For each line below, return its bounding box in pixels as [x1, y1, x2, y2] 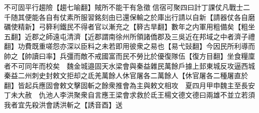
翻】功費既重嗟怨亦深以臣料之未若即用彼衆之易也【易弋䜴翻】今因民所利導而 [4, 41, 255, 51]
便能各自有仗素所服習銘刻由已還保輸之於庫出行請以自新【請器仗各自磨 [24, 11, 255, 22]
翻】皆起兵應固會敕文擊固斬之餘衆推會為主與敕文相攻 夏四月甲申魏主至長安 [4, 80, 255, 90]
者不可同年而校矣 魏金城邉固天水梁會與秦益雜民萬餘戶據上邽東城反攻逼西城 [4, 60, 255, 71]
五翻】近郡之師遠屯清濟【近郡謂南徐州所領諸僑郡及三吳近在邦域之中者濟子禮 [4, 31, 255, 41]
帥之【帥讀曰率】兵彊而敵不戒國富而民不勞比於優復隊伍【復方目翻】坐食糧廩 [4, 50, 255, 61]
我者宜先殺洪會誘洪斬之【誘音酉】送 [4, 99, 123, 110]
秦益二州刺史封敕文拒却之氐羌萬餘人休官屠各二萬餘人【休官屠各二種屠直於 [4, 70, 248, 81]
